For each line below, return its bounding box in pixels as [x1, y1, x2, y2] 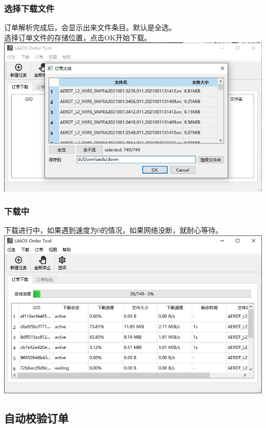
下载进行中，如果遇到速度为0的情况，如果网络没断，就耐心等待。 [4, 225, 223, 235]
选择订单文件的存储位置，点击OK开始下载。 [4, 32, 151, 42]
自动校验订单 [4, 410, 69, 426]
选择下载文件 [4, 2, 55, 14]
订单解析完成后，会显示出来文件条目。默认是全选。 [4, 22, 176, 33]
